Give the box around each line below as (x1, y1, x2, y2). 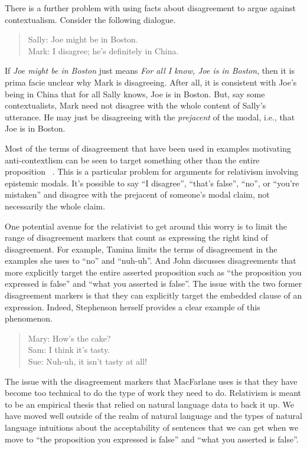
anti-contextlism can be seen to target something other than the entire (5, 153, 260, 166)
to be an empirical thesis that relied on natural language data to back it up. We (5, 398, 294, 410)
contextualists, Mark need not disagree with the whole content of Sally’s (5, 99, 266, 112)
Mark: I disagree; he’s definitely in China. (28, 44, 179, 57)
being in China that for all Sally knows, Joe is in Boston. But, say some (5, 87, 265, 100)
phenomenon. (5, 312, 53, 325)
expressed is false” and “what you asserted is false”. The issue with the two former (5, 277, 302, 290)
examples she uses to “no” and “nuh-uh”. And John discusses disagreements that (5, 254, 296, 267)
